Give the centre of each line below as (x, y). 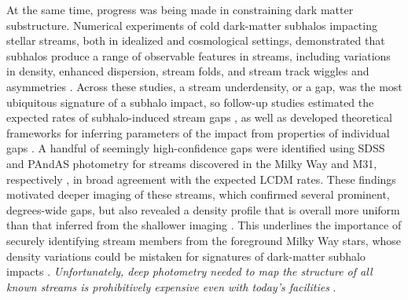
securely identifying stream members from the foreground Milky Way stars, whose (204, 240)
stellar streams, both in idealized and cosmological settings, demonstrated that (196, 40)
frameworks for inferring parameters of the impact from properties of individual (198, 132)
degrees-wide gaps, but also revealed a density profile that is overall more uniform (203, 209)
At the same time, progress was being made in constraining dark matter (180, 9)
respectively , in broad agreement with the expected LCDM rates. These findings (201, 179)
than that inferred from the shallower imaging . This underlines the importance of (204, 225)
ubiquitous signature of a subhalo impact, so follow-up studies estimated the (190, 102)
